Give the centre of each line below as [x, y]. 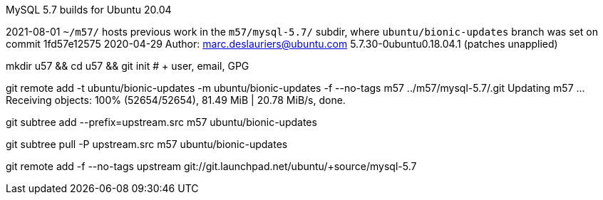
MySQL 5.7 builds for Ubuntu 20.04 [89, 10]
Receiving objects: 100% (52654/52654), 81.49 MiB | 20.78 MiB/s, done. [176, 100]
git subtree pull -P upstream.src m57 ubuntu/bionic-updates [147, 144]
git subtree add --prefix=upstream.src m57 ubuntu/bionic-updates [161, 122]
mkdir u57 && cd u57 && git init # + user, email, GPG [128, 66]
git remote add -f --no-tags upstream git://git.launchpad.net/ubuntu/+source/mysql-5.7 [211, 166]
